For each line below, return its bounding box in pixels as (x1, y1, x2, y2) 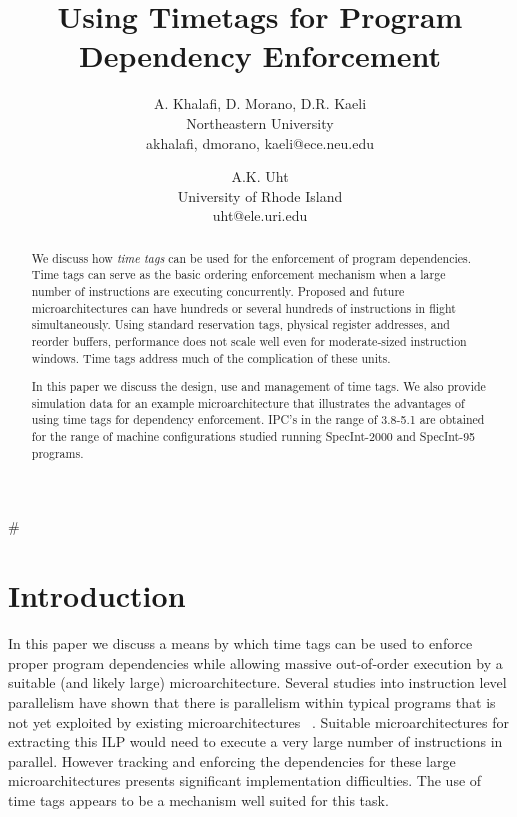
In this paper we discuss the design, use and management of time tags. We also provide (31, 378, 486, 395)
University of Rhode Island (177, 185, 343, 206)
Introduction (8, 575, 186, 616)
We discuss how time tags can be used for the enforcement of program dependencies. (31, 249, 472, 266)
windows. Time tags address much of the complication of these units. (31, 349, 391, 366)
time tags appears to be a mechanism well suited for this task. (8, 789, 389, 810)
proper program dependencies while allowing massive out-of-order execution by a (8, 652, 503, 673)
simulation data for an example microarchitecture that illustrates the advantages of (31, 394, 465, 411)
